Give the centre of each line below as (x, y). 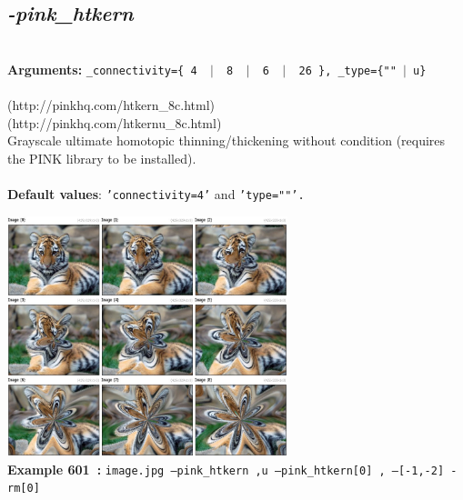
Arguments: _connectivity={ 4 (102, 69)
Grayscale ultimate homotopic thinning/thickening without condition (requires (226, 140)
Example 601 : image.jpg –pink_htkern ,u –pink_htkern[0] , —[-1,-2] (226, 469)
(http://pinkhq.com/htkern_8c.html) (111, 105)
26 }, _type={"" (347, 70)
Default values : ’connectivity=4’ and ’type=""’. (156, 194)
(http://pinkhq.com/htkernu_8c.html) (115, 122)
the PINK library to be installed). (102, 158)
